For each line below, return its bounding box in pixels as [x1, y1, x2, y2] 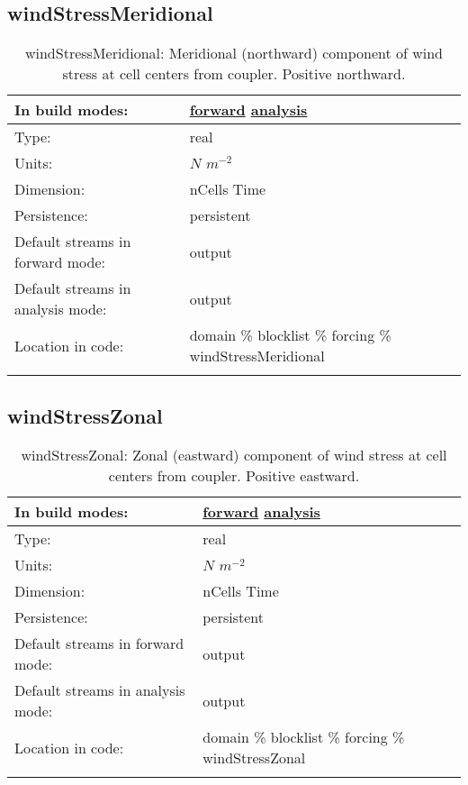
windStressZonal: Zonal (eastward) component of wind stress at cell [21, 444, 447, 466]
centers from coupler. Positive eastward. [108, 465, 360, 487]
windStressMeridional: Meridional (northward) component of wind [24, 42, 444, 64]
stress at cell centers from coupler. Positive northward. [62, 63, 406, 85]
